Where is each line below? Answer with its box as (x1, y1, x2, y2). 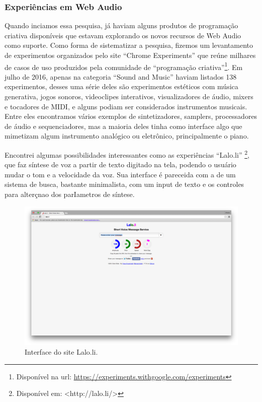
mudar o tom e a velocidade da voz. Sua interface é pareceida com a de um (5, 169, 236, 179)
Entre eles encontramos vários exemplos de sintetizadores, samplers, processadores (5, 111, 257, 121)
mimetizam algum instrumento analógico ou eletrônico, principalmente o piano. (5, 130, 249, 141)
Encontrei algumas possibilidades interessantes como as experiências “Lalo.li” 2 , (5, 148, 249, 160)
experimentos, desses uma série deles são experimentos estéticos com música (5, 81, 238, 92)
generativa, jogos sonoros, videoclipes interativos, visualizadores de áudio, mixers (5, 91, 253, 102)
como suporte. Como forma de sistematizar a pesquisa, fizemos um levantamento (5, 40, 253, 50)
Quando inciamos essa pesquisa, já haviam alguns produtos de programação (5, 20, 238, 31)
